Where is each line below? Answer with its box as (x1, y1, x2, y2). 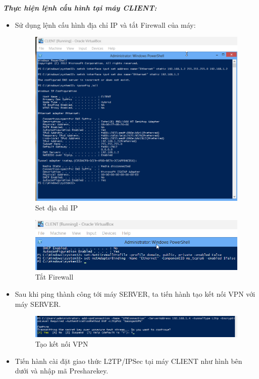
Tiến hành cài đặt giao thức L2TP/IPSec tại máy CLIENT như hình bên (15, 355, 242, 366)
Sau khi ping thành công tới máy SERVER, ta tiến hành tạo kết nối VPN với (15, 288, 255, 299)
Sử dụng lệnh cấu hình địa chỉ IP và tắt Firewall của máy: (15, 19, 196, 30)
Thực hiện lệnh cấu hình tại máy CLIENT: (3, 3, 157, 13)
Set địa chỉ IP (35, 202, 78, 213)
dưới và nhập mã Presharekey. (15, 365, 109, 376)
